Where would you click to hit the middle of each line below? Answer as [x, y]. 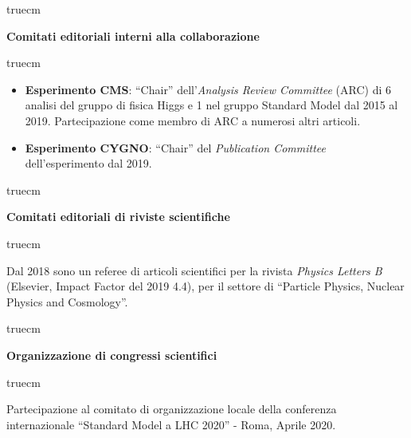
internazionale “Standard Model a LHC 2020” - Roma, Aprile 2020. [171, 424]
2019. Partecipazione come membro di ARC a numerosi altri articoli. [193, 120]
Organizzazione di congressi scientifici [112, 355]
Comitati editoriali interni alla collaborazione [133, 36]
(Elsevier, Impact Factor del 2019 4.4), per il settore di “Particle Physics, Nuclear [205, 286]
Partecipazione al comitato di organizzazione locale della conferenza [172, 409]
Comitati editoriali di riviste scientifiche [118, 217]
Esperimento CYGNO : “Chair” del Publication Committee [176, 147]
